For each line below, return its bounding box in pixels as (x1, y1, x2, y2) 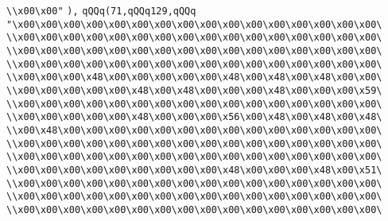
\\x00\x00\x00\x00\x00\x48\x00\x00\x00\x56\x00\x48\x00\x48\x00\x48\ (6, 111, 382, 123)
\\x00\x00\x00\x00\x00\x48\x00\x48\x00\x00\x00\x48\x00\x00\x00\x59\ (6, 84, 382, 96)
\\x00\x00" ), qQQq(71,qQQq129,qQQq (6, 6, 196, 17)
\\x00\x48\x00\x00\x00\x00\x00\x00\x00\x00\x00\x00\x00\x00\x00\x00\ (6, 124, 382, 136)
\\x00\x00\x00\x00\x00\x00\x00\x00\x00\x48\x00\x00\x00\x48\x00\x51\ (6, 164, 382, 176)
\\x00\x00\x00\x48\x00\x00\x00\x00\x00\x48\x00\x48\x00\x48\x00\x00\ (6, 72, 382, 83)
